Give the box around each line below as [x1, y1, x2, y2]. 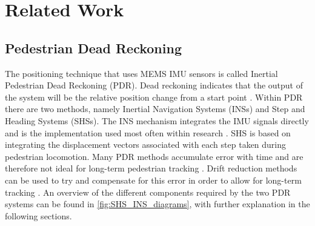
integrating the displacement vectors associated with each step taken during [5, 138, 287, 151]
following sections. [5, 209, 72, 222]
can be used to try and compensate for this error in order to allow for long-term [5, 173, 302, 186]
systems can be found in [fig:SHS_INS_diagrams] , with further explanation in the [5, 198, 310, 210]
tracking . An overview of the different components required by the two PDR [5, 185, 291, 198]
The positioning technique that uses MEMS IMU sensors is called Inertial [5, 67, 278, 79]
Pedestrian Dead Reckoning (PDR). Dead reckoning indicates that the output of [5, 79, 303, 91]
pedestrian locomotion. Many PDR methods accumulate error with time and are [5, 150, 303, 162]
